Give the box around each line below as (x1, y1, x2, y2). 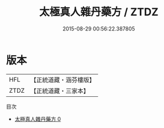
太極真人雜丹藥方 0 (14, 115, 61, 122)
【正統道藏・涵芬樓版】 (30, 76, 96, 84)
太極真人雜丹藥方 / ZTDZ (39, 5, 159, 19)
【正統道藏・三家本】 (30, 86, 90, 95)
